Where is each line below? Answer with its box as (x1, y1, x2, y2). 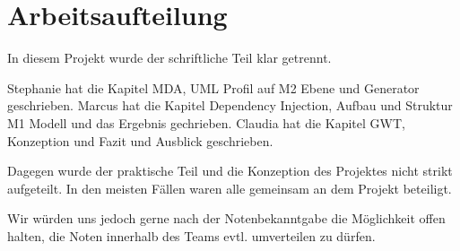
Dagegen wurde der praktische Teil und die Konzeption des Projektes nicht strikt (7, 161, 453, 180)
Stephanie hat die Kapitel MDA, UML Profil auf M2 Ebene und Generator (7, 78, 420, 97)
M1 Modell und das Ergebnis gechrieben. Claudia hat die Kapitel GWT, (7, 113, 405, 132)
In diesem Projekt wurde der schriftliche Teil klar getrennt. (7, 48, 332, 67)
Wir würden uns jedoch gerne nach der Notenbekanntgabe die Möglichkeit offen (7, 209, 446, 228)
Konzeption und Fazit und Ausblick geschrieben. (7, 131, 273, 150)
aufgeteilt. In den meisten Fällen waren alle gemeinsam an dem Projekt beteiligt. (7, 178, 452, 197)
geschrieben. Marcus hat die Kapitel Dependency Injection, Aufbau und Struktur (7, 96, 453, 115)
